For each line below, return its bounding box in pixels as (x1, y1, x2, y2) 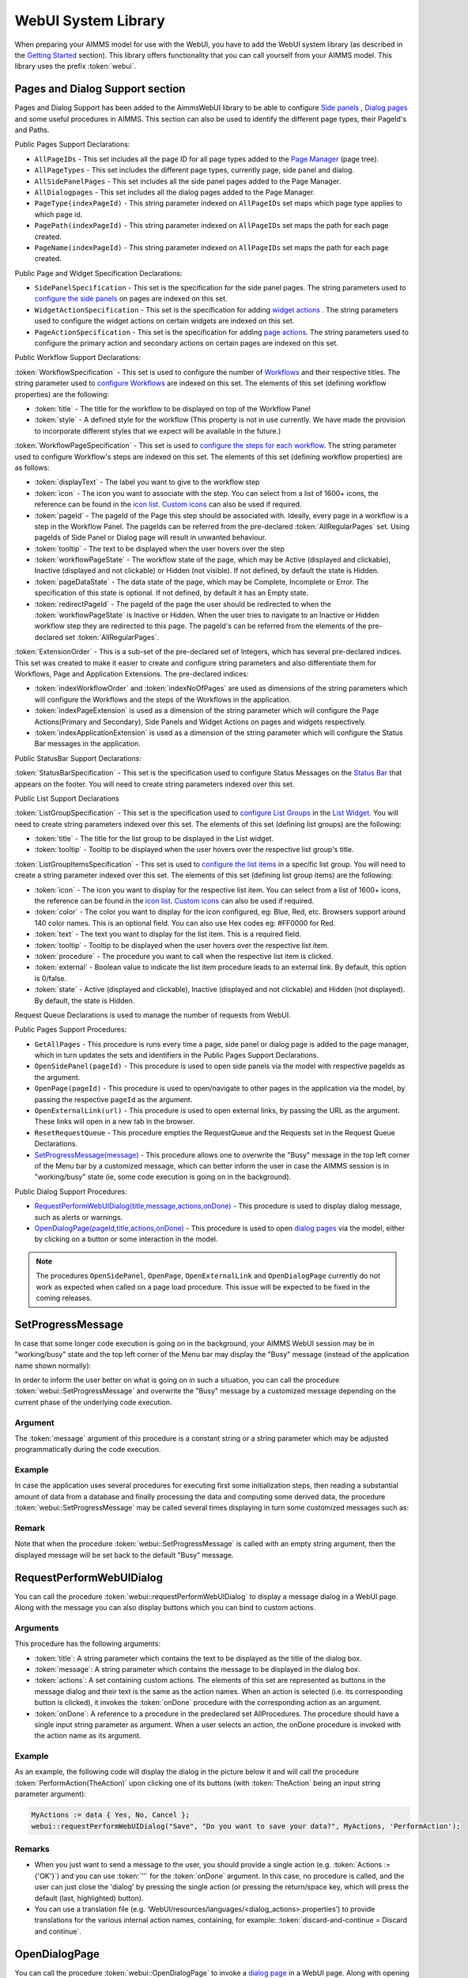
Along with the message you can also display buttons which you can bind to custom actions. (14, 1603, 316, 1612)
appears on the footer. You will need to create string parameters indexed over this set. (14, 779, 295, 789)
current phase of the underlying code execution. (14, 1397, 173, 1407)
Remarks (14, 1843, 51, 1855)
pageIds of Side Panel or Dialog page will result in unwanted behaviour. (34, 532, 267, 542)
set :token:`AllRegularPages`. (64, 632, 160, 642)
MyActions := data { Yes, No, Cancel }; (31, 1810, 190, 1820)
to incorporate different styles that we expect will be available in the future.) (34, 426, 281, 435)
